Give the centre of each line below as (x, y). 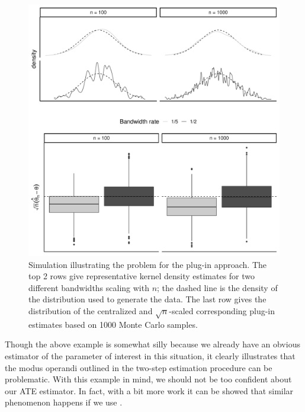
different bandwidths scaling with (89, 287)
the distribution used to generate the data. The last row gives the (147, 299)
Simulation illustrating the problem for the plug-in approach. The (148, 264)
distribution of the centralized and (91, 310)
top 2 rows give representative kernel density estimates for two (142, 276)
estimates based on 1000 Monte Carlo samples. (113, 324)
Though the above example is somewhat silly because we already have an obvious (152, 344)
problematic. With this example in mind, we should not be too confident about (148, 379)
